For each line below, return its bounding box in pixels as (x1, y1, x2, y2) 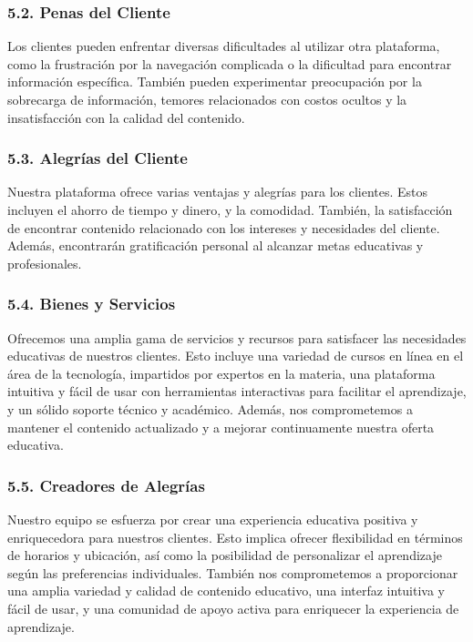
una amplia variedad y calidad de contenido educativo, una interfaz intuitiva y (7, 581, 446, 600)
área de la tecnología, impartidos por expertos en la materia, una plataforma (7, 363, 436, 382)
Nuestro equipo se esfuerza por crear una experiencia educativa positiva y (7, 509, 418, 528)
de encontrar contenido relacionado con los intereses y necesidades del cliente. (7, 218, 440, 237)
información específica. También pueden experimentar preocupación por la (7, 72, 422, 91)
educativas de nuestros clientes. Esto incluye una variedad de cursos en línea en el (7, 346, 464, 365)
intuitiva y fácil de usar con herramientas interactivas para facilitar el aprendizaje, (7, 382, 467, 401)
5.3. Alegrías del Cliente (7, 147, 188, 169)
